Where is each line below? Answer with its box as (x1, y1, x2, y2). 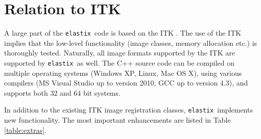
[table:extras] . (4, 124, 46, 135)
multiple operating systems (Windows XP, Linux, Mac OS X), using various (4, 67, 242, 78)
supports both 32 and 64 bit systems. (4, 87, 121, 98)
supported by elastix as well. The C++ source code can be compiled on (4, 57, 234, 68)
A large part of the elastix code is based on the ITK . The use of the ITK (4, 27, 242, 38)
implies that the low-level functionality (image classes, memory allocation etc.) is (4, 37, 257, 48)
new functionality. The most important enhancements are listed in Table (4, 115, 231, 125)
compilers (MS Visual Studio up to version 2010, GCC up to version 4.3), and (4, 77, 248, 88)
